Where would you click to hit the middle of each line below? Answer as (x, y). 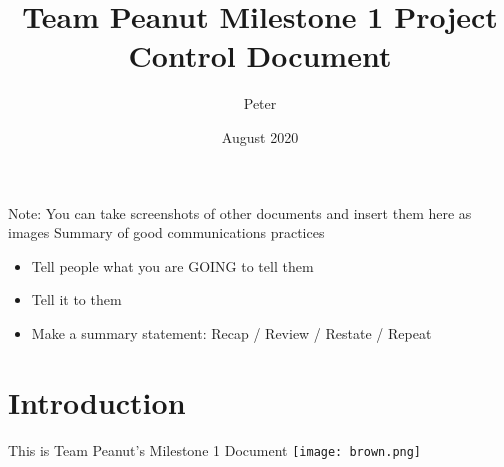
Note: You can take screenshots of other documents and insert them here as (240, 212)
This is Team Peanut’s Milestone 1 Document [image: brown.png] (215, 449)
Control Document (260, 55)
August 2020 (260, 136)
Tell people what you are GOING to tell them (172, 265)
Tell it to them (76, 299)
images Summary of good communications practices (166, 232)
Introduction (97, 401)
